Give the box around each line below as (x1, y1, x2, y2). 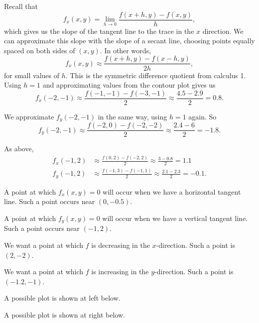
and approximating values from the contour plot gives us (42, 80, 216, 90)
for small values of (4, 70, 60, 80)
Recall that (4, 1, 38, 11)
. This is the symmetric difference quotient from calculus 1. (65, 70, 246, 80)
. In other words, (100, 45, 151, 55)
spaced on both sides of (4, 45, 75, 55)
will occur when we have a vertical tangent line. (102, 213, 248, 223)
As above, (4, 143, 34, 154)
